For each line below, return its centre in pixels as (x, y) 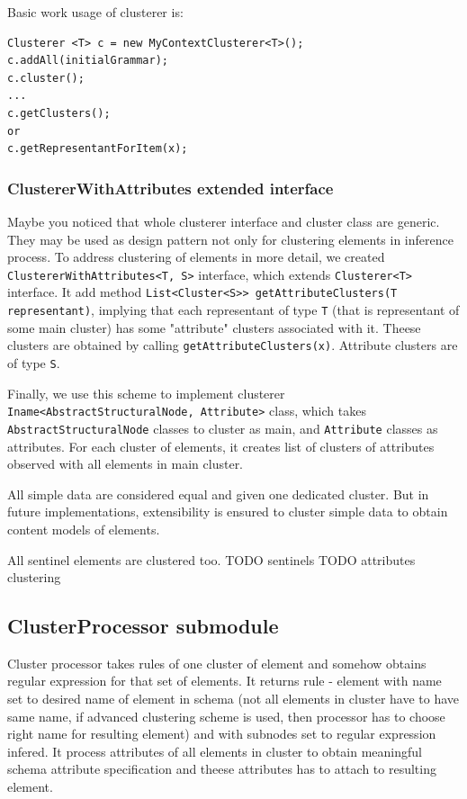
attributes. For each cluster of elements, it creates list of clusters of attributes (221, 446)
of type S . (34, 362)
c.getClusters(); (59, 113)
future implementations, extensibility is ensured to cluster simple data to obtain (228, 512)
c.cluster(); (46, 78)
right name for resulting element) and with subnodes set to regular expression (222, 734)
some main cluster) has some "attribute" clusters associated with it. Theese (214, 327)
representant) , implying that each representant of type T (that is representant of (233, 310)
